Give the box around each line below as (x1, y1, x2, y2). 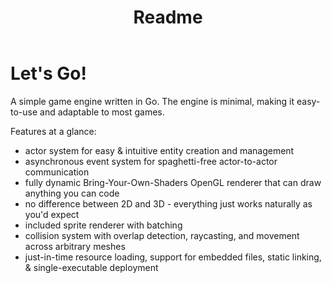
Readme (133, 6, 203, 29)
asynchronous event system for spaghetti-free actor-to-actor (24, 155, 278, 167)
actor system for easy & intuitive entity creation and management (24, 144, 295, 156)
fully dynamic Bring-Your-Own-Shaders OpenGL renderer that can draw (24, 176, 322, 188)
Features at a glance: (10, 125, 97, 137)
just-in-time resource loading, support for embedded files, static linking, (24, 251, 322, 263)
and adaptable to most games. (39, 106, 165, 118)
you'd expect (24, 208, 80, 220)
